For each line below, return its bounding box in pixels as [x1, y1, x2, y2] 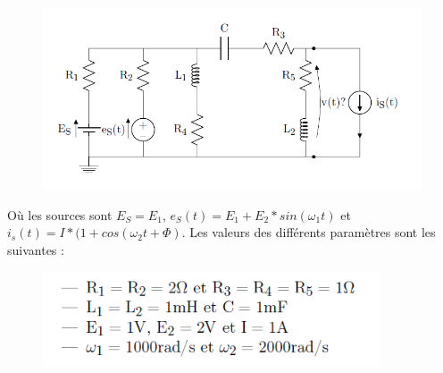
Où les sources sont [7, 205, 113, 224]
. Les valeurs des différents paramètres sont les [181, 223, 436, 242]
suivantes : [7, 240, 64, 259]
